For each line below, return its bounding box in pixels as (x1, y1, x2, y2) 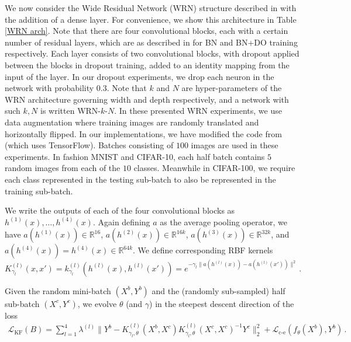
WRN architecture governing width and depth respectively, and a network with (5, 93, 289, 105)
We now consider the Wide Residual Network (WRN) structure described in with (5, 2, 297, 13)
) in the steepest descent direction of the (149, 297, 294, 309)
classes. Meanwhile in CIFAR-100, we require (133, 162, 295, 174)
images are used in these (191, 139, 278, 151)
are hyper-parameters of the (181, 82, 282, 94)
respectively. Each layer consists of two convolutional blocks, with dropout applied (5, 47, 300, 60)
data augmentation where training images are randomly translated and (5, 116, 259, 128)
